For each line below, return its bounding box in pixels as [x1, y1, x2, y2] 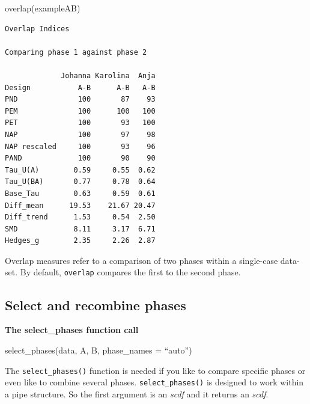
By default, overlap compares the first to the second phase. [20, 266, 241, 278]
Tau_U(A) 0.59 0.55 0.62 [5, 165, 156, 174]
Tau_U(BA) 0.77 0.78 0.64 [5, 177, 156, 186]
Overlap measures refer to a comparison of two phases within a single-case [5, 254, 278, 266]
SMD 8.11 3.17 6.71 [5, 224, 156, 233]
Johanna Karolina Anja [61, 71, 156, 80]
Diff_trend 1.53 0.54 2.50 [5, 213, 156, 222]
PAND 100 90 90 [5, 154, 156, 163]
